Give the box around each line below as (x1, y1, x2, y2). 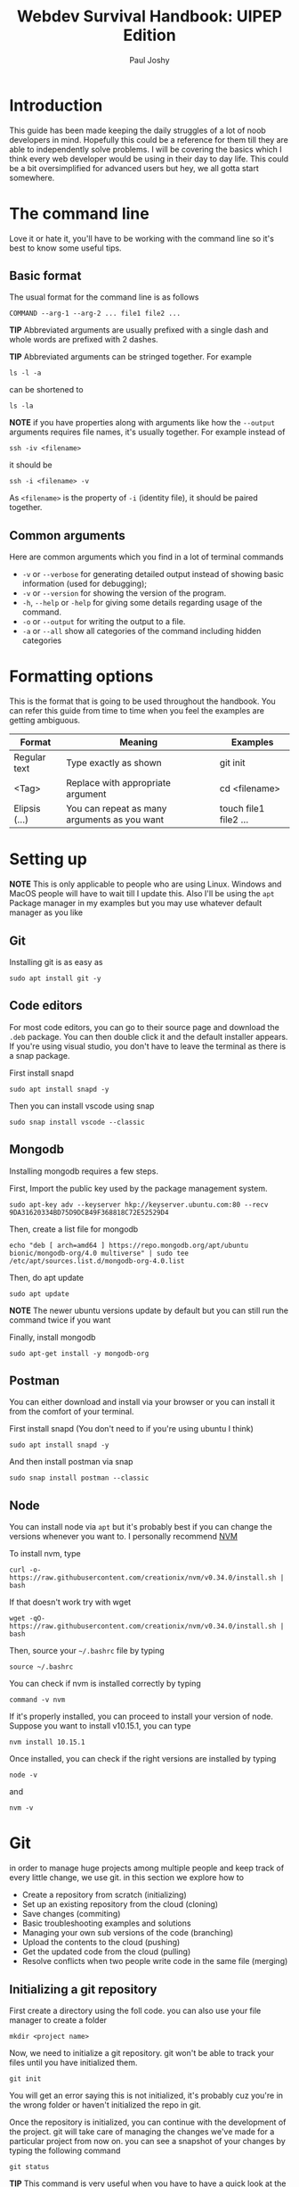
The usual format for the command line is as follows (9, 292, 199, 302)
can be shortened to (9, 384, 84, 395)
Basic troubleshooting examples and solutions (21, 1918, 191, 1928)
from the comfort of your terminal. (9, 1407, 134, 1417)
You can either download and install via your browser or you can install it (9, 1397, 276, 1407)
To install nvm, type (9, 1548, 82, 1559)
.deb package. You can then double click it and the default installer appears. (9, 1031, 288, 1042)
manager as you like (9, 907, 83, 918)
